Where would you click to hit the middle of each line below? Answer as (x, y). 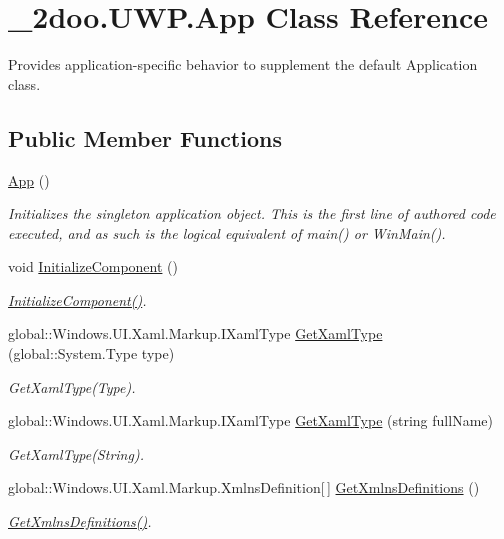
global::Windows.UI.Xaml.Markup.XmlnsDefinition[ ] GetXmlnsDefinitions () (244, 487)
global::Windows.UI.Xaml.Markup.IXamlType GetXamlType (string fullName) (250, 420)
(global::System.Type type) (91, 353)
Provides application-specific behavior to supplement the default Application (243, 64)
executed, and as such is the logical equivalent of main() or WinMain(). (227, 232)
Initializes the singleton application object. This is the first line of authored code (252, 213)
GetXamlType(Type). (72, 386)
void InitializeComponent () (93, 266)
